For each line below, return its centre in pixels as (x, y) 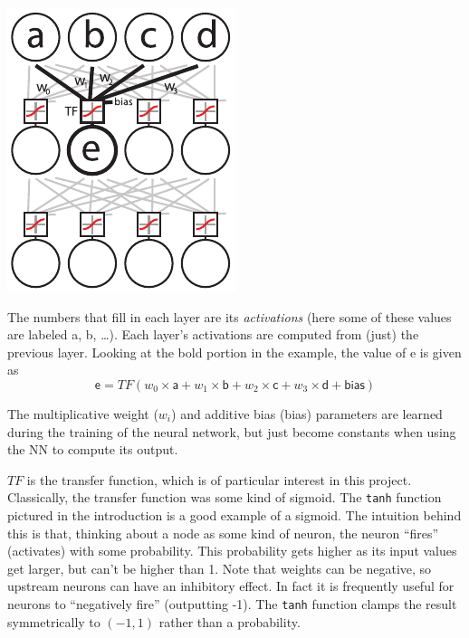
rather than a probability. (230, 621)
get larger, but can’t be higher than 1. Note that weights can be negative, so (220, 568)
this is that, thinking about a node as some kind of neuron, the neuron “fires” (223, 533)
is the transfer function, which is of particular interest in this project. (219, 479)
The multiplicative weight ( (83, 413)
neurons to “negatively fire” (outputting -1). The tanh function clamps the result (232, 603)
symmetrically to (54, 621)
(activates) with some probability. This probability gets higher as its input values (232, 551)
